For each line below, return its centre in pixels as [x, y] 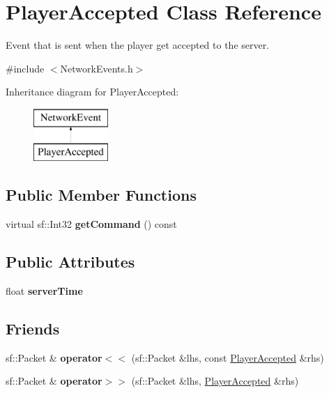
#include [25, 68]
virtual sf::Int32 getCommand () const [91, 224]
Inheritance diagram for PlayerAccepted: [92, 92]
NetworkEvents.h [97, 68]
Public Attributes [70, 262]
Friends [33, 329]
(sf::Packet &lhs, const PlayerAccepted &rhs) [228, 357]
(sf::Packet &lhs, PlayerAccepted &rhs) [215, 381]
